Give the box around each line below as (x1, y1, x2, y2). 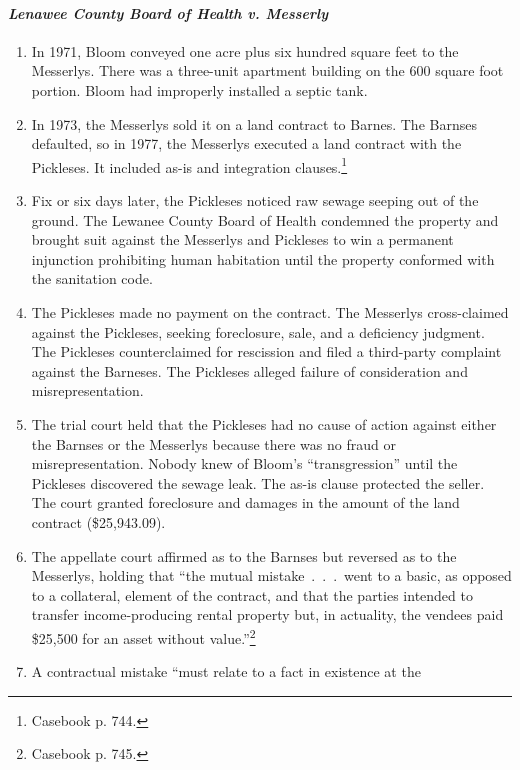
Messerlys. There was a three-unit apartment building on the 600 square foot (31, 60, 504, 81)
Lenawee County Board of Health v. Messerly (8, 2, 329, 23)
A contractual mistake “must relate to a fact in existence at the (31, 661, 421, 682)
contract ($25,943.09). (31, 511, 166, 532)
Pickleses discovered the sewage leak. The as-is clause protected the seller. (31, 472, 485, 493)
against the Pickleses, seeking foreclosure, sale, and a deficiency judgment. (31, 321, 485, 342)
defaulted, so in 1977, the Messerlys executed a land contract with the (31, 133, 462, 154)
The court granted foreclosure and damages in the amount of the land (31, 492, 460, 513)
